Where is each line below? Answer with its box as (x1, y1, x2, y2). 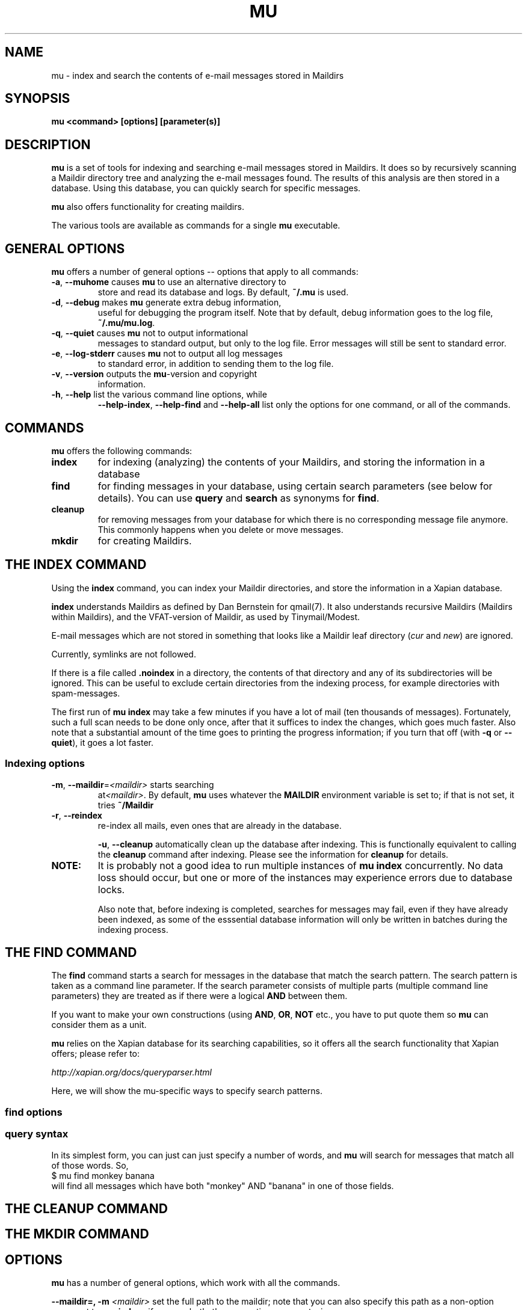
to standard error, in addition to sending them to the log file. (97, 358, 334, 369)
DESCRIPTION (5, 137, 91, 152)
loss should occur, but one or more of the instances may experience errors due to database (97, 871, 513, 884)
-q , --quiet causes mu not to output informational (51, 328, 248, 339)
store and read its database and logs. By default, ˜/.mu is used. (97, 287, 349, 298)
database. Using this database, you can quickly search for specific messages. (51, 183, 361, 194)
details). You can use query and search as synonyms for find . (97, 491, 380, 504)
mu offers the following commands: (51, 445, 193, 456)
